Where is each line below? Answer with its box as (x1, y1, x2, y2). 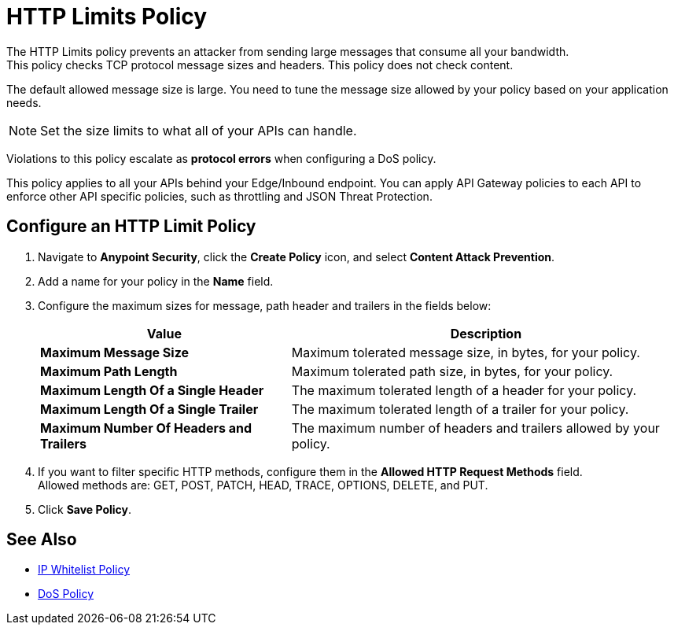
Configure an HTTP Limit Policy (6, 216, 256, 237)
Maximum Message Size (40, 344, 190, 360)
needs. (6, 95, 42, 109)
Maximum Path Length (40, 363, 178, 379)
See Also (6, 530, 77, 550)
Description (450, 325, 522, 341)
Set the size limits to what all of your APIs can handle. (40, 122, 357, 138)
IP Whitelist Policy (38, 563, 131, 577)
